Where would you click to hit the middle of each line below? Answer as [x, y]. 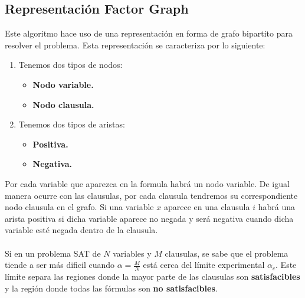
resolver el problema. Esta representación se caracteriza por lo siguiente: [135, 45]
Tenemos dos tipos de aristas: [72, 124]
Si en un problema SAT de [53, 253]
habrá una [276, 207]
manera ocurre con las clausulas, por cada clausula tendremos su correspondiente [151, 195]
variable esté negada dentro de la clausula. [81, 230]
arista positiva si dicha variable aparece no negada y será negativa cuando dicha [149, 218]
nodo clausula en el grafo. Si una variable [79, 207]
